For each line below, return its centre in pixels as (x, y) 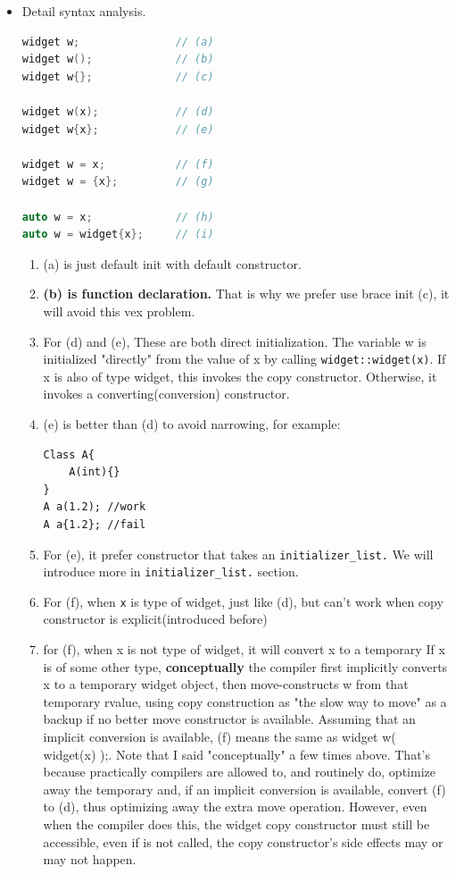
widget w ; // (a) (118, 42)
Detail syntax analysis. (84, 11)
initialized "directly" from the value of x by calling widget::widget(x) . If (245, 359)
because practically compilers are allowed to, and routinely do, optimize (239, 772)
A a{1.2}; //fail (95, 524)
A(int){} (95, 472)
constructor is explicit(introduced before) (155, 619)
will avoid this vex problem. (119, 311)
